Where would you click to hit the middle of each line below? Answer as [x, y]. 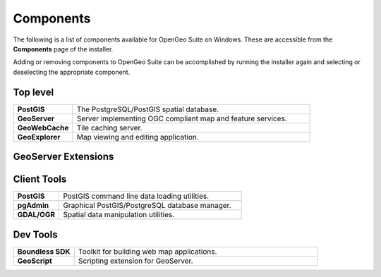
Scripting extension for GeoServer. [135, 261]
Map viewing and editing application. [138, 137]
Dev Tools [35, 234]
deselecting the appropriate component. [72, 72]
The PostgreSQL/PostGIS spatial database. [147, 109]
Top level [34, 92]
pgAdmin [33, 206]
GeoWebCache [43, 128]
